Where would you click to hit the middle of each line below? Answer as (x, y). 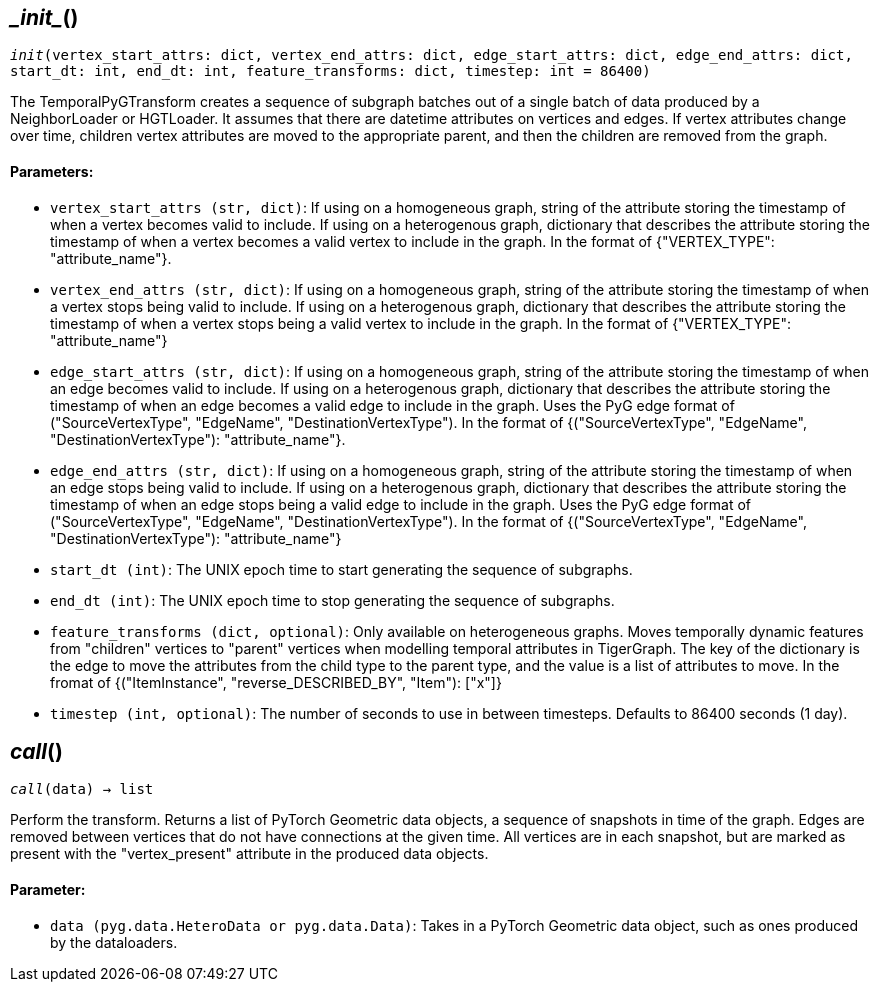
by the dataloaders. (114, 942)
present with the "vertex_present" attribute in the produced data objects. (249, 854)
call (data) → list (82, 789)
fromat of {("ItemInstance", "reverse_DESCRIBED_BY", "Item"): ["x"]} (276, 682)
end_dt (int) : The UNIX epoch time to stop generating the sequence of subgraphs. (332, 600)
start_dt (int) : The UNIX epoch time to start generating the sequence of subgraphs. (341, 569)
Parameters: (52, 172)
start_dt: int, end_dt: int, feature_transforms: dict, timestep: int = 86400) (330, 71)
